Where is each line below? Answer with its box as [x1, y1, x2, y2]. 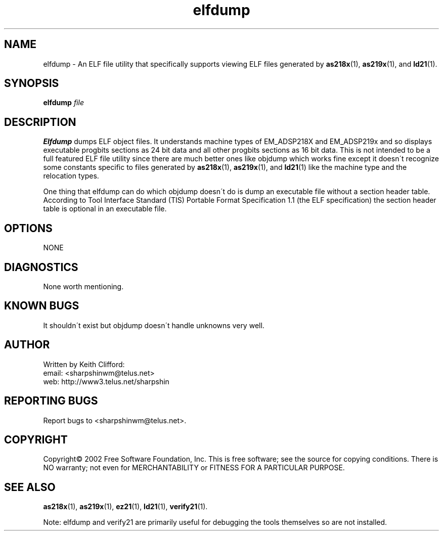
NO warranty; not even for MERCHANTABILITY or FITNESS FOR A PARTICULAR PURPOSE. [43, 463, 345, 472]
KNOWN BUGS [4, 299, 79, 313]
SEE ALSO [4, 480, 56, 494]
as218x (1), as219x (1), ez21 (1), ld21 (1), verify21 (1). [43, 502, 208, 511]
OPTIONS [4, 221, 53, 235]
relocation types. [43, 171, 99, 181]
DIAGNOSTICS [4, 260, 78, 274]
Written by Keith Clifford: [43, 360, 125, 369]
